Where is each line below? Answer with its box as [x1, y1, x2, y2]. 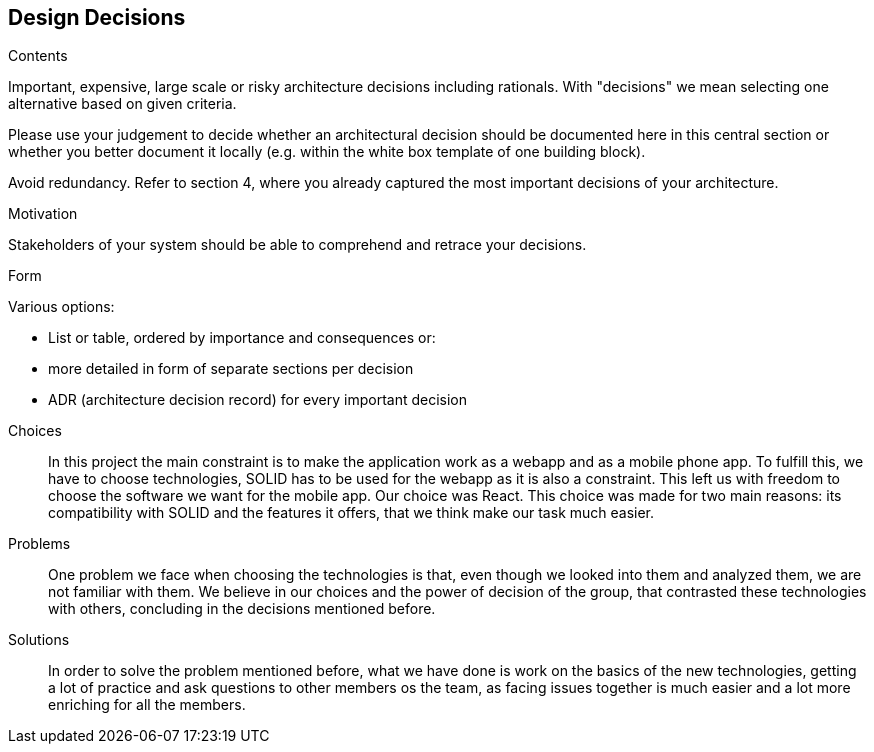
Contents [8, 47, 68, 65]
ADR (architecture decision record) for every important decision [48, 391, 468, 409]
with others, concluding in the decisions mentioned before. [48, 600, 436, 618]
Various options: [8, 298, 115, 316]
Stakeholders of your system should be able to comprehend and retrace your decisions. [8, 236, 587, 254]
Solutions [8, 631, 70, 649]
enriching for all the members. [48, 696, 246, 714]
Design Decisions [8, 5, 186, 30]
